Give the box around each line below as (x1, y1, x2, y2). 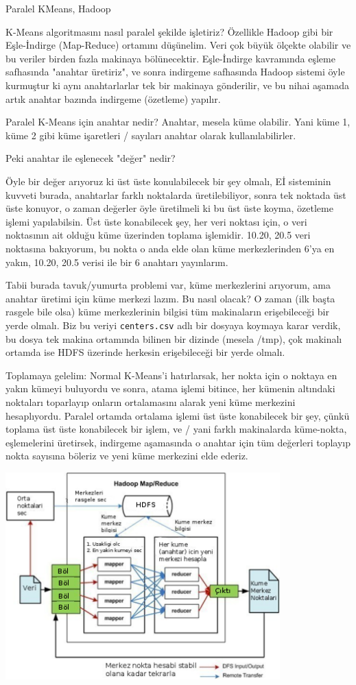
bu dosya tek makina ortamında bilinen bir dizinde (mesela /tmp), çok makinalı (5, 331, 342, 346)
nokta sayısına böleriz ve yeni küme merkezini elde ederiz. (5, 448, 248, 463)
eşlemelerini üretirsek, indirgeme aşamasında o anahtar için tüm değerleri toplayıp (5, 435, 351, 449)
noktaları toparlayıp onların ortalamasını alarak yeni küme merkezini (5, 394, 296, 409)
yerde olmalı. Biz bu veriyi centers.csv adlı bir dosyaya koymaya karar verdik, (5, 317, 341, 332)
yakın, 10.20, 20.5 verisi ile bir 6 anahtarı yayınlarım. (5, 254, 228, 269)
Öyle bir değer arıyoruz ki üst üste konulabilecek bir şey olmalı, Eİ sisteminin (5, 173, 331, 188)
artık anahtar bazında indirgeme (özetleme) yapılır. (5, 91, 221, 106)
